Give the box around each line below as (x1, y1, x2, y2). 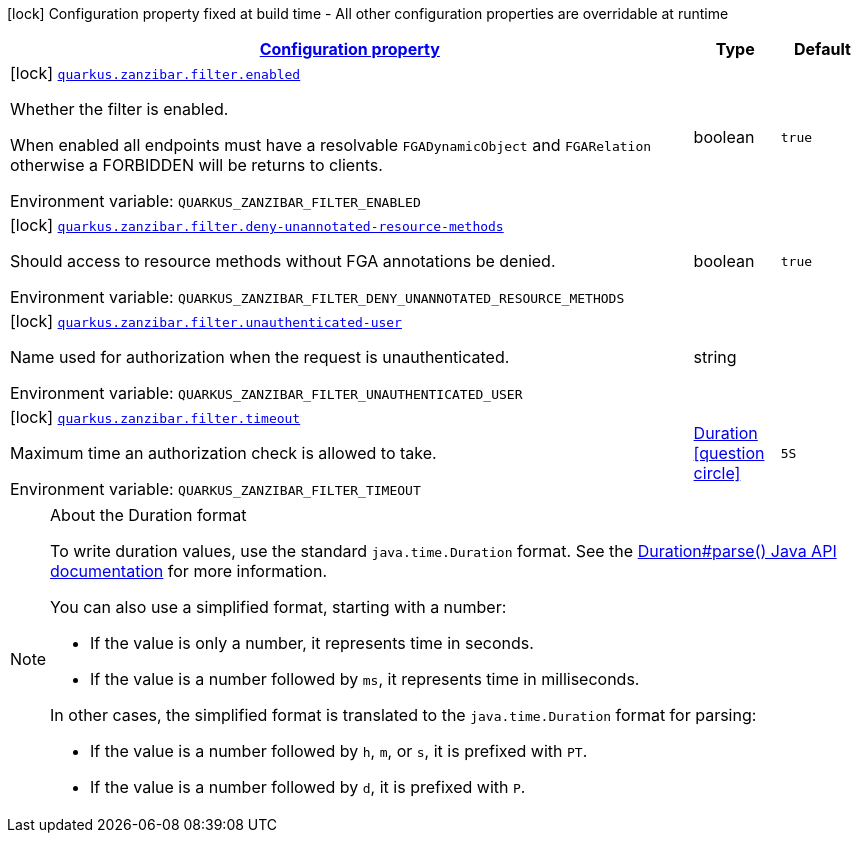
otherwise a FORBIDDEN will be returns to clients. (10, 155, 383, 175)
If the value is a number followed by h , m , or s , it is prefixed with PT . (90, 741, 588, 761)
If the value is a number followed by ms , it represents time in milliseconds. (90, 669, 640, 689)
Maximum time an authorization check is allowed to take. (10, 443, 437, 463)
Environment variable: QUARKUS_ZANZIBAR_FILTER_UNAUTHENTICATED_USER (10, 383, 523, 403)
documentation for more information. (50, 561, 327, 581)
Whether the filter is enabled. (10, 99, 229, 119)
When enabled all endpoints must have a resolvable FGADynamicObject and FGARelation (10, 135, 652, 155)
